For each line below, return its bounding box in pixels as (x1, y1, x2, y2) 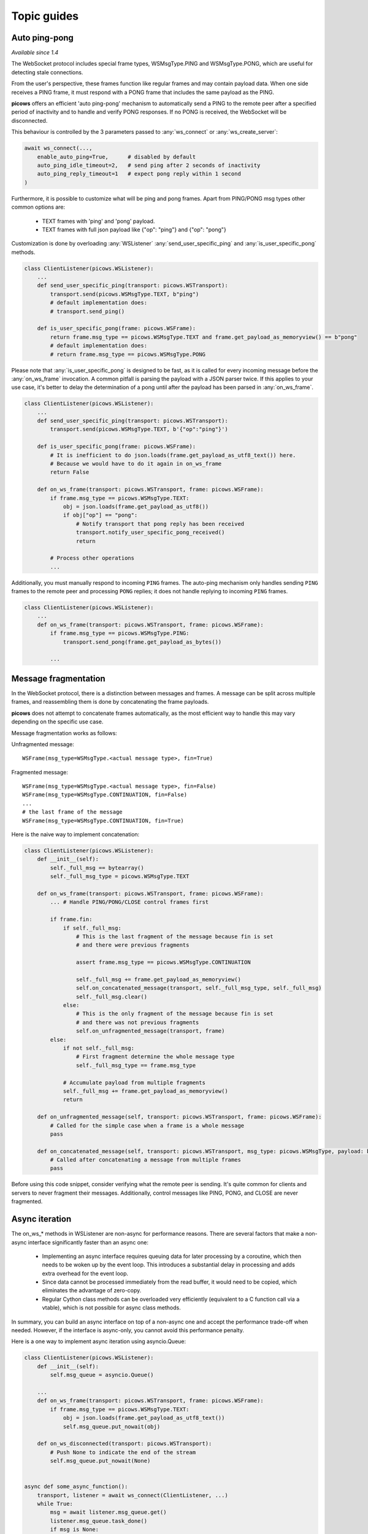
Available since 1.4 (11, 49, 59, 56)
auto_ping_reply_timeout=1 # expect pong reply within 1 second (37, 171, 242, 177)
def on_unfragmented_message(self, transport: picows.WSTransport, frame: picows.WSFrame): (37, 1114, 322, 1120)
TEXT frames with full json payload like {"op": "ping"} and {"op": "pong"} (42, 226, 226, 233)
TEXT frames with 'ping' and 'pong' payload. (42, 217, 155, 225)
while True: (37, 1500, 74, 1508)
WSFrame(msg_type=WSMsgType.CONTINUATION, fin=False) (22, 792, 187, 798)
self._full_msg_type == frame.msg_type (75, 1062, 196, 1069)
